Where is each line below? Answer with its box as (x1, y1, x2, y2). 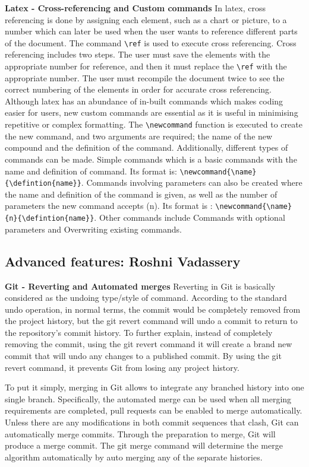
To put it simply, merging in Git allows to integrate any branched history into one (5, 381, 304, 393)
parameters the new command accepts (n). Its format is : (5, 199, 213, 212)
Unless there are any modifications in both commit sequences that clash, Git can (5, 416, 299, 428)
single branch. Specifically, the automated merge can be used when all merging (5, 392, 292, 405)
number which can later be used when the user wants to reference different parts (5, 25, 298, 37)
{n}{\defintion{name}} (5, 214, 94, 223)
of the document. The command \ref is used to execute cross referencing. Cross (5, 36, 297, 49)
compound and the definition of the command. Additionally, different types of (5, 141, 288, 154)
